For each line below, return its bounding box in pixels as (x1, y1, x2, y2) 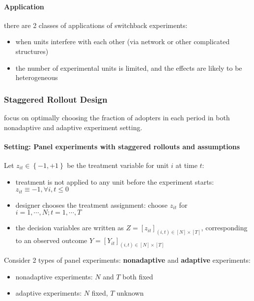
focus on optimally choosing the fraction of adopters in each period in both (4, 112, 230, 122)
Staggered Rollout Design (4, 93, 108, 105)
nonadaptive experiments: (15, 271, 93, 281)
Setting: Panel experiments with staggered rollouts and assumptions (4, 141, 240, 151)
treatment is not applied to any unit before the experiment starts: (15, 176, 214, 187)
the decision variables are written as (15, 222, 124, 233)
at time (175, 160, 198, 170)
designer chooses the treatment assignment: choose (15, 199, 168, 210)
